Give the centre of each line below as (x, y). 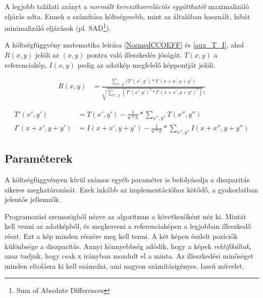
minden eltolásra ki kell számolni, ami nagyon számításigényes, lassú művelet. (124, 265)
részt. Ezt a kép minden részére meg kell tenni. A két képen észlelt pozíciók (121, 236)
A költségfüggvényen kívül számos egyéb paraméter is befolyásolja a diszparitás (127, 180)
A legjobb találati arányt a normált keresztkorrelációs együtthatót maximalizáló (127, 6)
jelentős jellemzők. (33, 199)
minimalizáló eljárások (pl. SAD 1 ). (58, 27)
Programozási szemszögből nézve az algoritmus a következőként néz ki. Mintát (126, 216)
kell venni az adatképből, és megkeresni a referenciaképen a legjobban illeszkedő (128, 226)
